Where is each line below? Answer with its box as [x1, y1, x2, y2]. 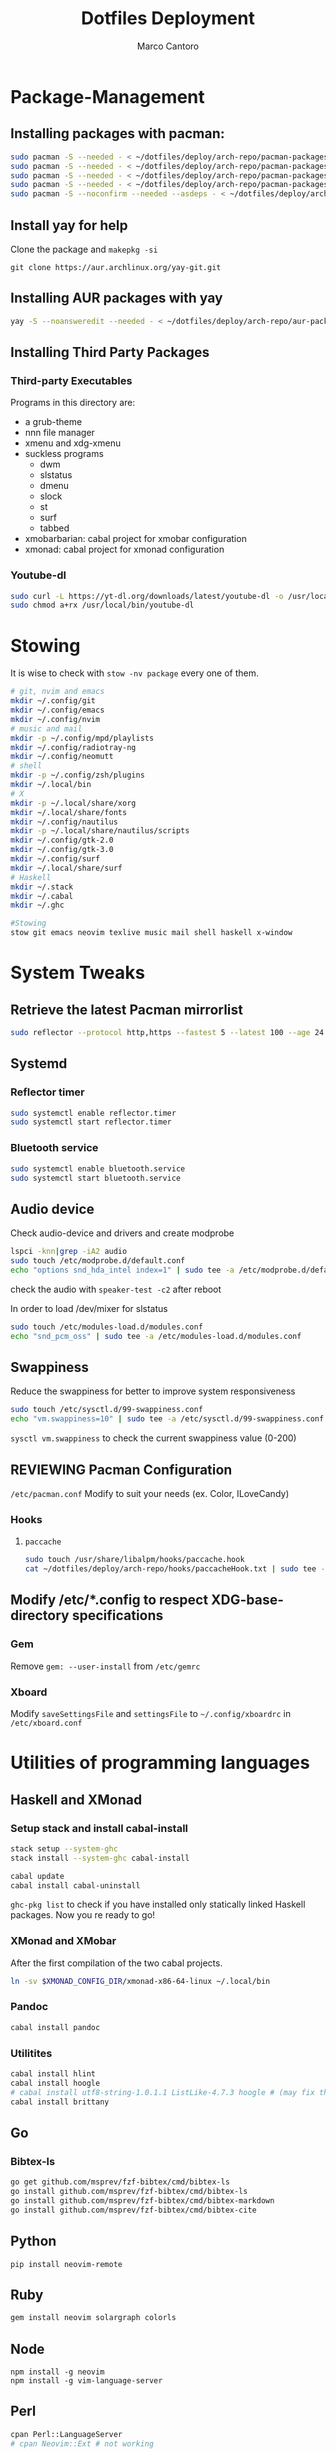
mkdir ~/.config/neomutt [10, 752, 114, 762]
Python [10, 2233, 57, 2250]
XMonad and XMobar [10, 1934, 117, 1948]
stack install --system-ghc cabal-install [10, 1853, 190, 1863]
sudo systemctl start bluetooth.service [10, 1173, 182, 1183]
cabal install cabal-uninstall [10, 1880, 141, 1891]
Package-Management [10, 85, 205, 108]
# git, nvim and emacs [10, 687, 105, 697]
